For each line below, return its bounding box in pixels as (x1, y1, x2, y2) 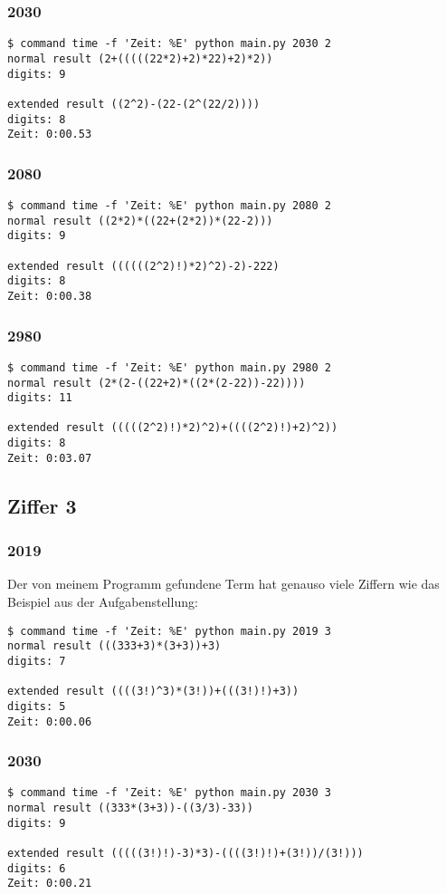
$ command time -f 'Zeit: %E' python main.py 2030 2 (7, 37, 331, 51)
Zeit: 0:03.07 (7, 451, 92, 465)
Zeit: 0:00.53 (7, 128, 92, 141)
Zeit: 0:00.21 (7, 877, 92, 890)
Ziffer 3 (7, 491, 77, 519)
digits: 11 (7, 391, 72, 405)
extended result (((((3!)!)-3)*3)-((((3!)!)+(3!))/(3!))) (7, 847, 364, 860)
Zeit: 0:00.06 (7, 715, 92, 728)
